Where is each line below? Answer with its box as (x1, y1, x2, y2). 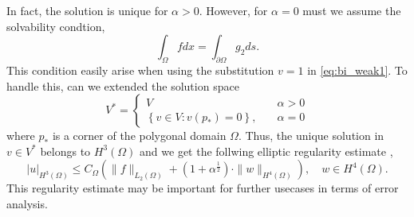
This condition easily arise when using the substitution (6, 61, 274, 78)
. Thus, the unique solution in (238, 127, 384, 144)
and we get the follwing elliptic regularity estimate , (140, 142, 393, 159)
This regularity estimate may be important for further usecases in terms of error (6, 180, 399, 196)
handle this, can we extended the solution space (6, 77, 239, 94)
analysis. (6, 195, 48, 211)
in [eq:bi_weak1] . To (307, 61, 408, 78)
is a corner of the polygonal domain (52, 127, 227, 144)
